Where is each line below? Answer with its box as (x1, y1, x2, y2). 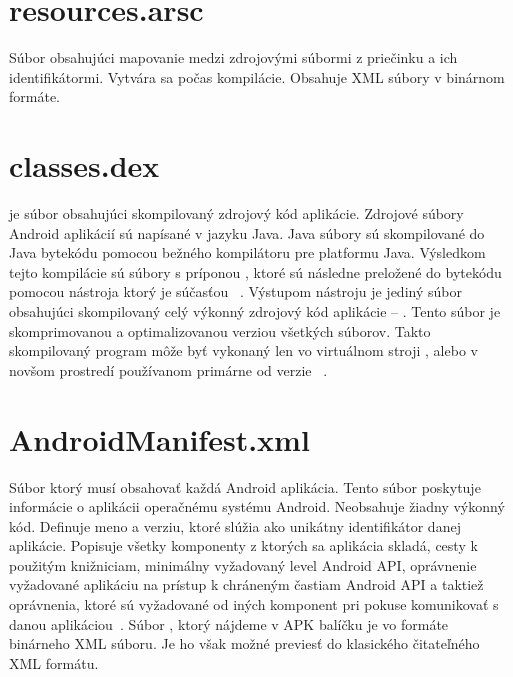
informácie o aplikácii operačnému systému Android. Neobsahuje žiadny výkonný (9, 496, 505, 517)
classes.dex (9, 145, 160, 186)
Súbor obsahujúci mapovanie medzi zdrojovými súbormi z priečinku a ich (9, 47, 458, 68)
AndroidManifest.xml (9, 418, 310, 459)
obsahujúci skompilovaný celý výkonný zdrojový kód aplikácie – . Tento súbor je (9, 301, 501, 321)
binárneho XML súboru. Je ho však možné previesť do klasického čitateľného (9, 633, 480, 654)
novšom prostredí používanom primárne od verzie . (9, 359, 328, 380)
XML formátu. (9, 652, 99, 673)
